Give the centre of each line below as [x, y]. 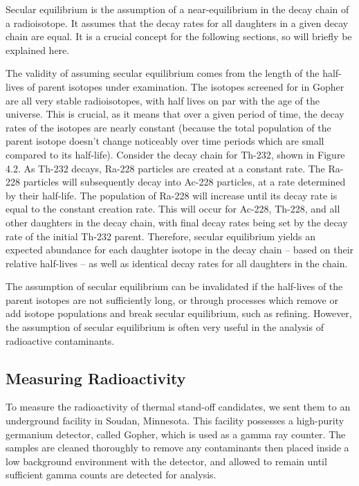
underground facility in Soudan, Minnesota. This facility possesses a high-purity [175, 421]
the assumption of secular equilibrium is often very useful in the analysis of [165, 327]
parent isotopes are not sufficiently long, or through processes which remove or [172, 299]
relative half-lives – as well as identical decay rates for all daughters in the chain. [177, 263]
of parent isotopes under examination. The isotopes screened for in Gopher [186, 86]
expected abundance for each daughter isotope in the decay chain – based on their [180, 250]
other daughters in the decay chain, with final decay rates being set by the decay [177, 222]
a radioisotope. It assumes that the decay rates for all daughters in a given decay [177, 22]
